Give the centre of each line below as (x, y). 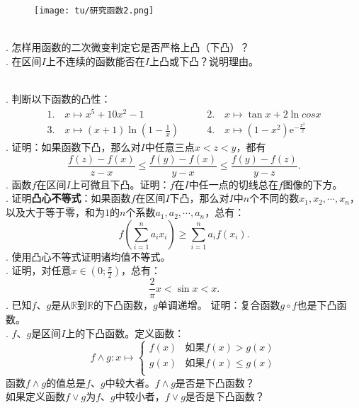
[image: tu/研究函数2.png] (94, 11)
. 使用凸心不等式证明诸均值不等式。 (88, 256)
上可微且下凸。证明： (120, 184)
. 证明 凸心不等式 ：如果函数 (68, 198)
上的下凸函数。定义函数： (125, 333)
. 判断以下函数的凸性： (58, 99)
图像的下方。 (313, 184)
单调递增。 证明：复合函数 (219, 305)
